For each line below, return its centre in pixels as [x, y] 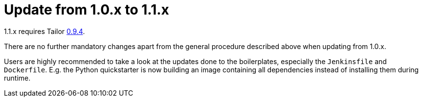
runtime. [17, 78]
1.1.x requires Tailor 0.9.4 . [44, 31]
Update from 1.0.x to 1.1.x [87, 10]
